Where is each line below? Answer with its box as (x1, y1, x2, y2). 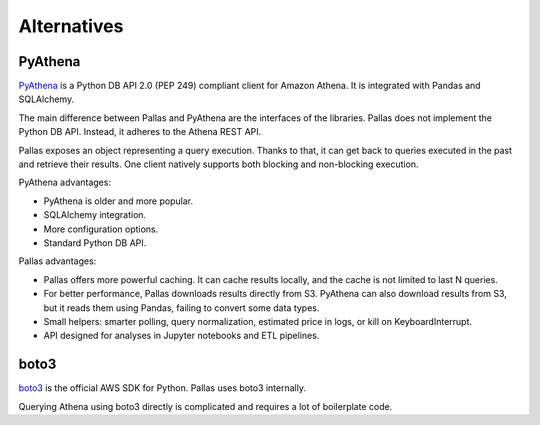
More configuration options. (43, 223, 159, 235)
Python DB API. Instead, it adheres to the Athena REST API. (18, 126, 262, 138)
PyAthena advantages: (18, 176, 112, 189)
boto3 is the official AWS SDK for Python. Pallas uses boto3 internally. (18, 382, 307, 394)
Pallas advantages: (18, 255, 97, 267)
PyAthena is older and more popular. (43, 195, 194, 207)
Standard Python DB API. (43, 236, 147, 249)
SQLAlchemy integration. (43, 209, 147, 221)
